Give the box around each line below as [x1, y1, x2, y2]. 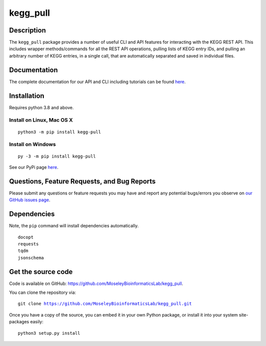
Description [9, 26, 46, 34]
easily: [30, 319, 44, 325]
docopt [18, 234, 34, 240]
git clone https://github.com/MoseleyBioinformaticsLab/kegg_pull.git [18, 301, 192, 307]
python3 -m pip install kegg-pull [18, 129, 101, 135]
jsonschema [18, 255, 44, 260]
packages [9, 319, 30, 325]
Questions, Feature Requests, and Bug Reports [9, 177, 156, 186]
